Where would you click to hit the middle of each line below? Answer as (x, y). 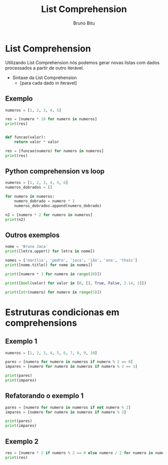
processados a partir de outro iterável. (44, 68)
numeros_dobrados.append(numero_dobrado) (58, 206)
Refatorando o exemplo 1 (44, 396)
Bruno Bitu (84, 23)
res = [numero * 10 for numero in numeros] (51, 119)
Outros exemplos (32, 235)
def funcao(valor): (25, 137)
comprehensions (41, 323)
